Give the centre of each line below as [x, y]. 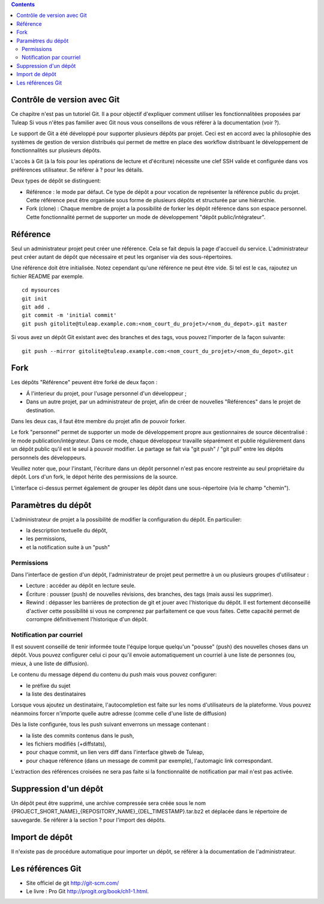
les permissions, [46, 539]
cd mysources [41, 290]
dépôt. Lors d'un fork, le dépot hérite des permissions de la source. [94, 477]
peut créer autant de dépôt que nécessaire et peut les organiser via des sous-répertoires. [122, 257]
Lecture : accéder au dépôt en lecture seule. [81, 586]
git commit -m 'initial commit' [69, 315]
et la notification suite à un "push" [68, 547]
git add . [36, 307]
